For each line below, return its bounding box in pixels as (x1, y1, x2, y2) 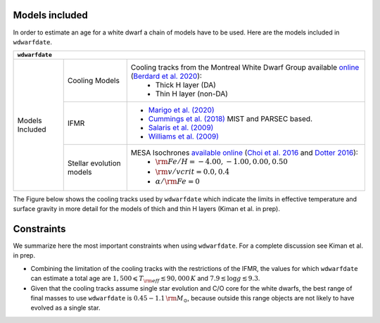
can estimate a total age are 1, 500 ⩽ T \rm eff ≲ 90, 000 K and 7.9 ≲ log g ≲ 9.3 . (30, 274, 260, 284)
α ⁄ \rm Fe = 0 (155, 177, 200, 186)
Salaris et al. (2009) (148, 123, 214, 133)
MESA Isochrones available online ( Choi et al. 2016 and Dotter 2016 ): (130, 148, 358, 158)
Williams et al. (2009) (148, 132, 220, 141)
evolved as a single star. (30, 303, 101, 312)
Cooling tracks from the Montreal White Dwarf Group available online (130, 63, 360, 72)
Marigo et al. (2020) (148, 106, 215, 115)
